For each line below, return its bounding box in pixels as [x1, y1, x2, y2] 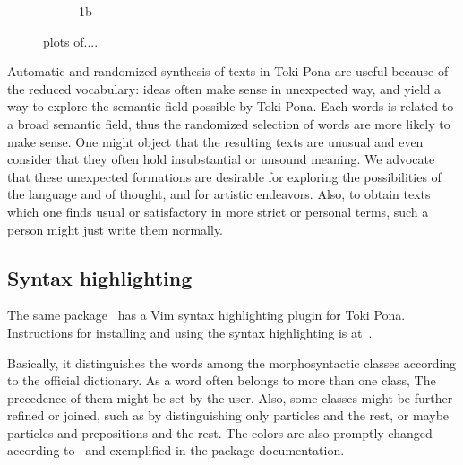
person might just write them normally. [7, 220, 224, 238]
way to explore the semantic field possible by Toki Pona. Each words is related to [7, 97, 454, 116]
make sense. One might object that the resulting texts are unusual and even [7, 132, 424, 151]
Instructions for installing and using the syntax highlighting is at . [7, 323, 373, 341]
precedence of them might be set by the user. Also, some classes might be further [7, 388, 453, 407]
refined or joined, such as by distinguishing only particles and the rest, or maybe [7, 406, 450, 425]
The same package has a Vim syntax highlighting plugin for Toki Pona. [7, 306, 406, 324]
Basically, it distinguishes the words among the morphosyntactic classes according [7, 353, 457, 372]
